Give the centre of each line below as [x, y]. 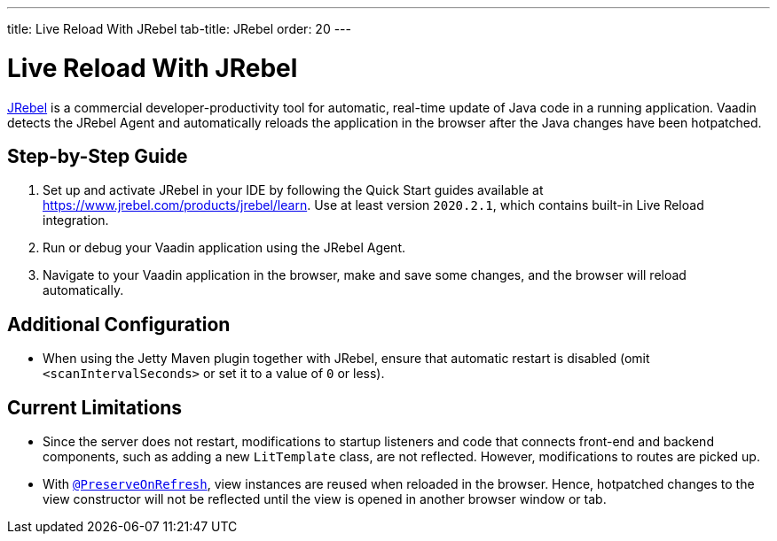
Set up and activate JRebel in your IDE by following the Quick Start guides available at [293, 190]
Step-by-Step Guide [98, 156]
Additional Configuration [119, 324]
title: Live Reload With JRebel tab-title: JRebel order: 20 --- [179, 29]
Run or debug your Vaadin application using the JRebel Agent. [224, 248]
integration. [76, 220]
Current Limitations [95, 407]
